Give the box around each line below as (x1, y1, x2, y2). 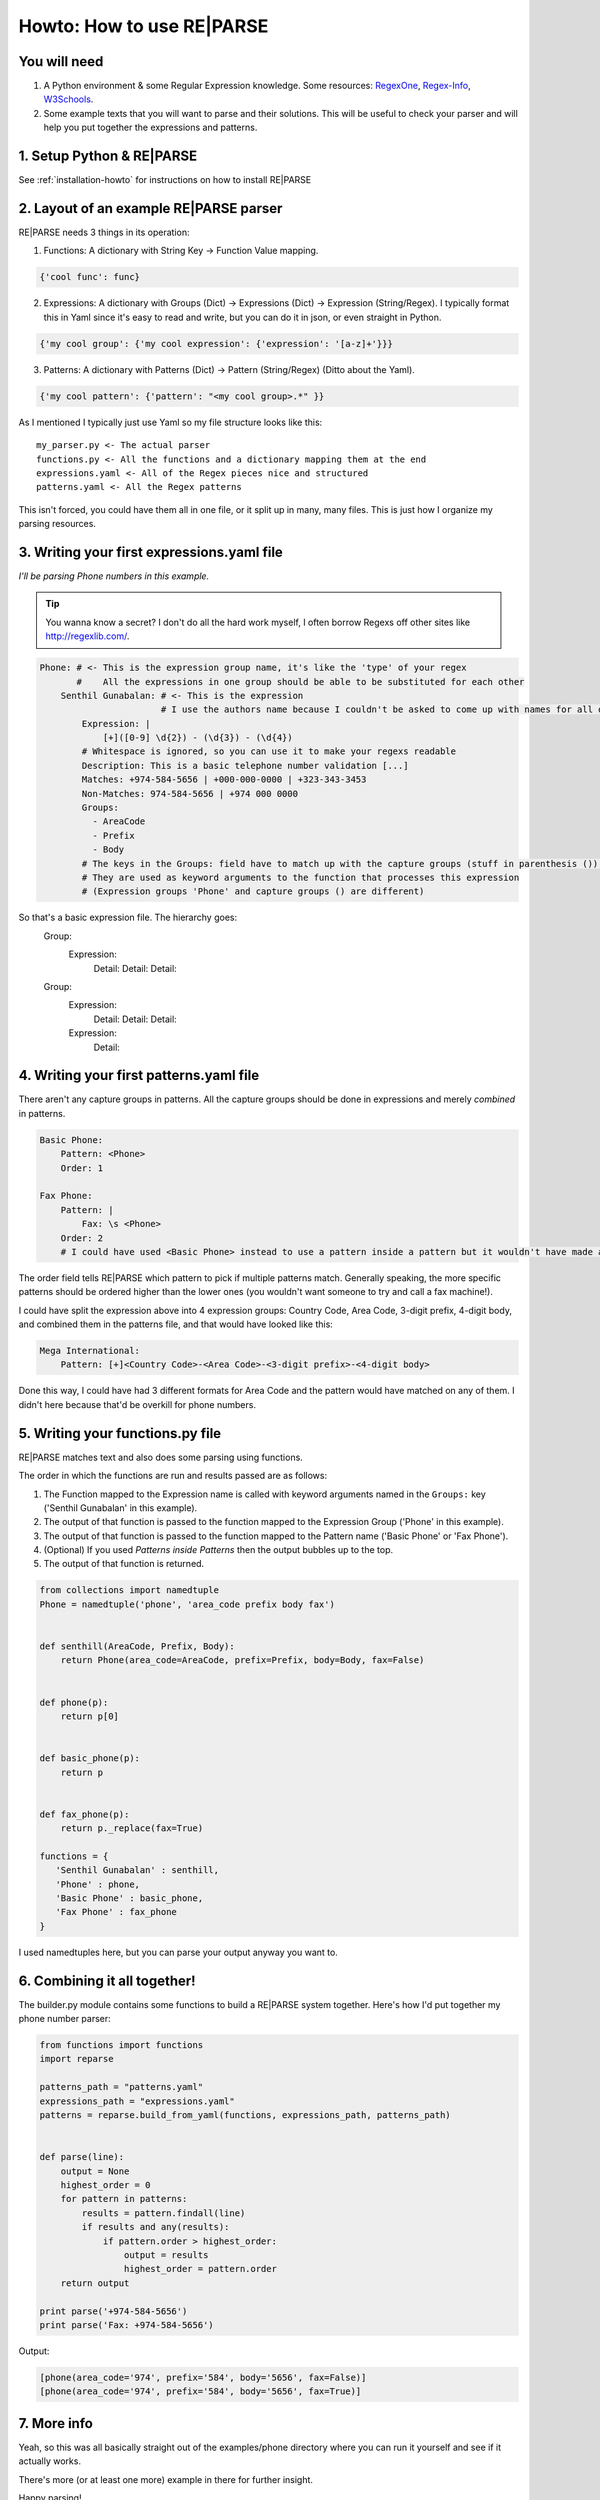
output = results (123, 2249, 209, 2260)
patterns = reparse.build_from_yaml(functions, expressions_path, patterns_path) (39, 2110, 452, 2121)
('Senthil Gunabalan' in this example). (43, 1501, 198, 1514)
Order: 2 (60, 1232, 104, 1244)
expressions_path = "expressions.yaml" (39, 2095, 235, 2107)
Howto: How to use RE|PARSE (18, 15, 269, 37)
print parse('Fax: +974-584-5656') (39, 2319, 214, 2330)
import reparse (39, 2053, 114, 2065)
